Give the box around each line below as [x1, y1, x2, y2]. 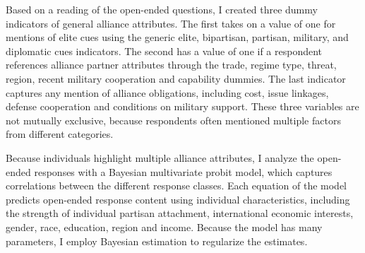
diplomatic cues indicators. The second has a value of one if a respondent [6, 43, 323, 58]
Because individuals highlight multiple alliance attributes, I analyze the [6, 150, 314, 165]
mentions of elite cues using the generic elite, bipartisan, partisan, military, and [6, 30, 349, 45]
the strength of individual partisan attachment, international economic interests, [6, 206, 354, 220]
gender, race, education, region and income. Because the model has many [6, 219, 323, 234]
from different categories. [6, 126, 114, 141]
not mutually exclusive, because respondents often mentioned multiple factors [6, 112, 341, 127]
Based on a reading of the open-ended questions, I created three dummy [6, 2, 318, 16]
